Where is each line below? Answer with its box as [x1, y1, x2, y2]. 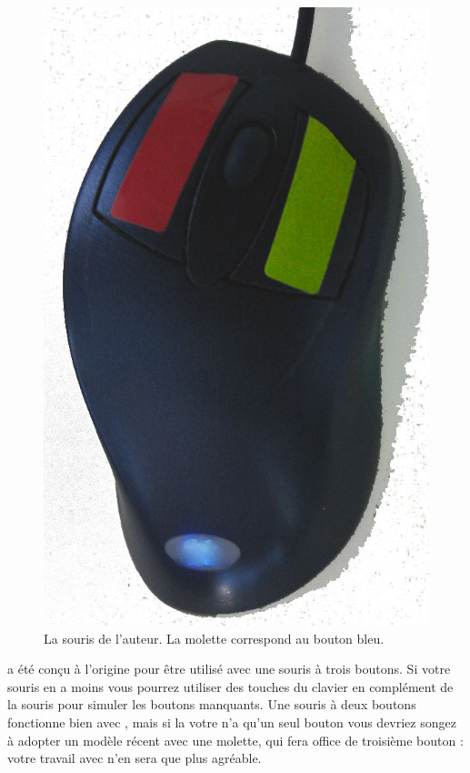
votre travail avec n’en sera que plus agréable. [7, 748, 262, 768]
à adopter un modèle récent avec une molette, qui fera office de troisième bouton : [7, 730, 464, 749]
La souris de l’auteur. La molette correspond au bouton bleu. [44, 628, 385, 647]
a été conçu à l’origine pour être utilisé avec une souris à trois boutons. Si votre [7, 659, 451, 678]
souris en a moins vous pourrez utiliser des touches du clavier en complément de [7, 676, 454, 696]
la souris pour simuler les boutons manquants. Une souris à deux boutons [7, 695, 416, 714]
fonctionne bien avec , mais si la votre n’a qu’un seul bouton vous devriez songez [7, 712, 456, 731]
